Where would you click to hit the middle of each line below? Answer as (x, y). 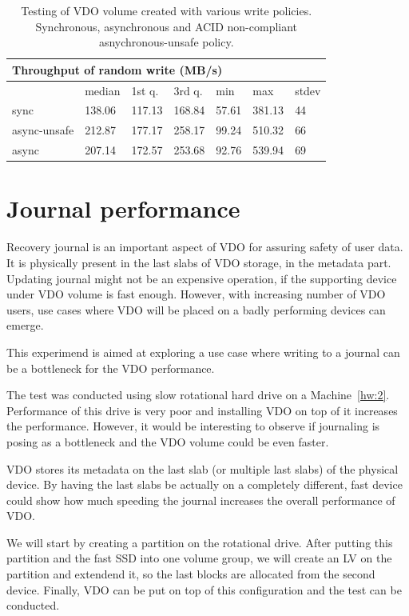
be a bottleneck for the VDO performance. (111, 368)
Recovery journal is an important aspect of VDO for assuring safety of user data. (205, 247)
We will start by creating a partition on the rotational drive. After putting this (200, 542)
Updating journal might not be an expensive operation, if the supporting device (202, 278)
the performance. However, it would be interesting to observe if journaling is (193, 426)
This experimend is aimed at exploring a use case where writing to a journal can (203, 352)
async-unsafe (43, 130)
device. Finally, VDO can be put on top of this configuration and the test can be (204, 589)
